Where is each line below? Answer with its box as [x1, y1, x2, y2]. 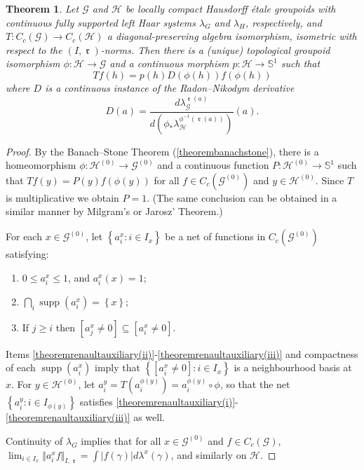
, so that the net [220, 377, 290, 392]
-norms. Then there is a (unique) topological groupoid [100, 42, 330, 57]
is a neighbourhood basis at [234, 360, 352, 375]
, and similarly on [170, 447, 247, 462]
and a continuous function [157, 158, 269, 172]
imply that [94, 360, 140, 375]
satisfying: [6, 247, 49, 261]
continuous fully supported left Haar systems [6, 15, 196, 29]
